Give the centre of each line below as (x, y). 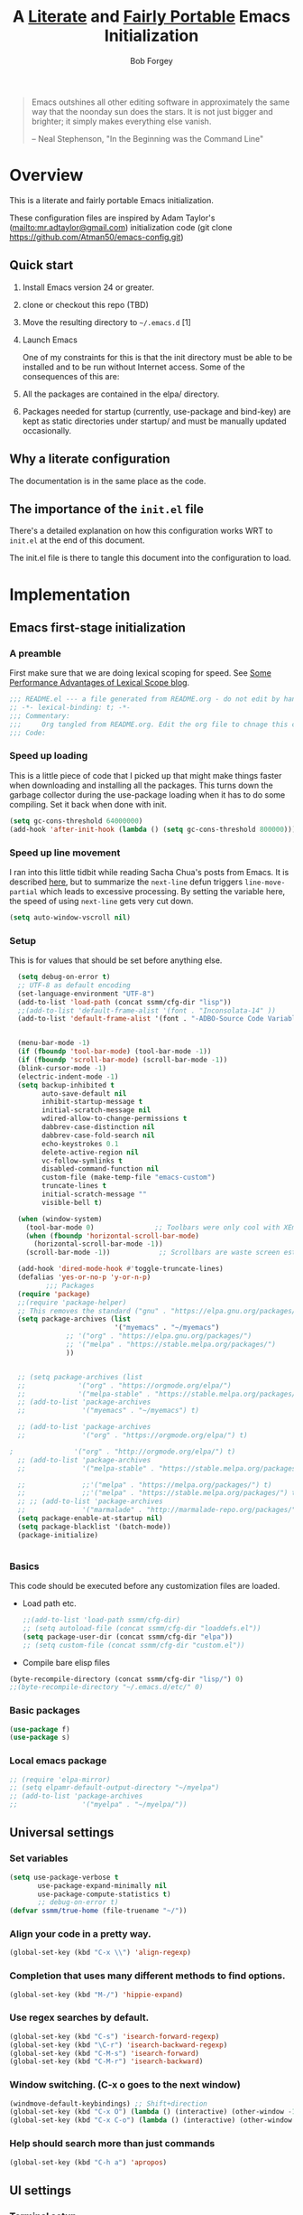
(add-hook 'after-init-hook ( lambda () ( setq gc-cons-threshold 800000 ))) (153, 829)
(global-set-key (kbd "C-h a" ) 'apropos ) (88, 2162)
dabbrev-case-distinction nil (98, 1127)
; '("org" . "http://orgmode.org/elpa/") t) (123, 1452)
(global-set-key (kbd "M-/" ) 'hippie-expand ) (96, 1995)
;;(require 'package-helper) (72, 1303)
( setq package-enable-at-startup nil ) (91, 1519)
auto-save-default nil (84, 1093)
